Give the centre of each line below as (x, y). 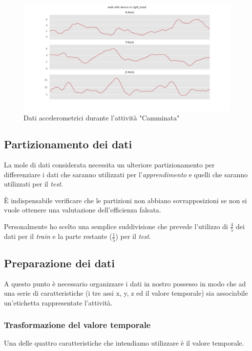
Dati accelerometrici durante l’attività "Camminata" (102, 118)
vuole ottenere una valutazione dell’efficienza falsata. (83, 210)
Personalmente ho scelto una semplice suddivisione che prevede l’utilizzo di (116, 226)
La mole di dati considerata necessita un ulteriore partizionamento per (109, 165)
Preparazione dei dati (59, 263)
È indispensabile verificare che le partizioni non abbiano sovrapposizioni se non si (126, 200)
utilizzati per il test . (33, 184)
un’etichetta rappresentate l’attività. (58, 303)
